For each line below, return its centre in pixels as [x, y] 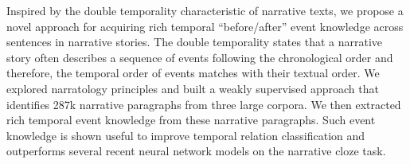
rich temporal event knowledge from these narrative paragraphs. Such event [191, 120]
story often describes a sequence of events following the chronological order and [200, 57]
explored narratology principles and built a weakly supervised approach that [193, 88]
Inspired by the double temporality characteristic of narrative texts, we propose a [205, 10]
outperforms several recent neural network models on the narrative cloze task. [196, 151]
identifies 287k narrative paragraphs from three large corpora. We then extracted [204, 104]
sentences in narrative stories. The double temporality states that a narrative [195, 42]
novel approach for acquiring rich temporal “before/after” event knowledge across [205, 26]
